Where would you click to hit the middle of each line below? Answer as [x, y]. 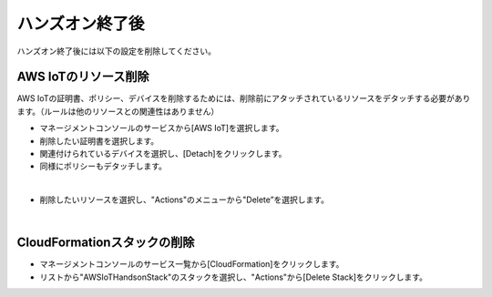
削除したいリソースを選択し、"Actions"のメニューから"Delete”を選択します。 [184, 200]
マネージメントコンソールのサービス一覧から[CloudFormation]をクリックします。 [192, 264]
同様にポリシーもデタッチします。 [103, 166]
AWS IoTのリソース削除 [83, 77]
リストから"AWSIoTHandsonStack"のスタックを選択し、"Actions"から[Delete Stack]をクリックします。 [234, 277]
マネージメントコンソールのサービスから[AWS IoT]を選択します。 [162, 128]
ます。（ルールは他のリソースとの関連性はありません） [118, 111]
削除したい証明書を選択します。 [99, 140]
